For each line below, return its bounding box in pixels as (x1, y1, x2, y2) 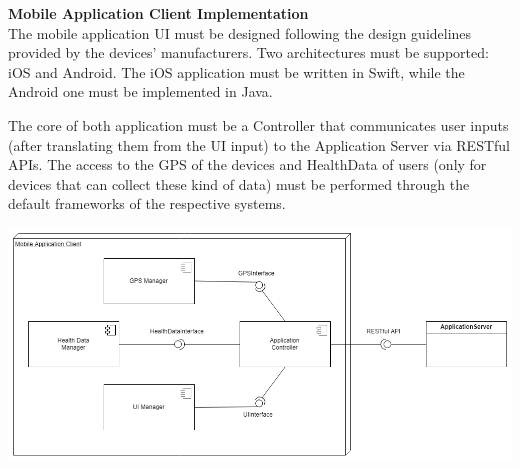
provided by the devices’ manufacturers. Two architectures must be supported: (8, 42, 489, 63)
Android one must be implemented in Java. (8, 81, 273, 102)
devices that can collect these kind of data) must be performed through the (8, 173, 470, 194)
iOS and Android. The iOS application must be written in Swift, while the (8, 61, 465, 82)
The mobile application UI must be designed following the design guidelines (8, 22, 472, 43)
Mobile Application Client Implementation (8, 3, 309, 23)
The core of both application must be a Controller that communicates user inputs (8, 114, 509, 135)
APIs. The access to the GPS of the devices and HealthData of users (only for (8, 154, 487, 175)
